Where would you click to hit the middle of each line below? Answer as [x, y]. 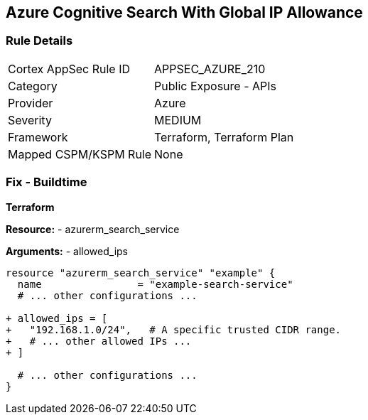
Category [33, 86]
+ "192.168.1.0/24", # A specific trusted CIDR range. [174, 329]
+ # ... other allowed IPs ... [99, 341]
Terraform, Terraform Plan [224, 137]
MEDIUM [178, 120]
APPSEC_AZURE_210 [210, 69]
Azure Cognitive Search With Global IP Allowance [184, 12]
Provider [31, 103]
